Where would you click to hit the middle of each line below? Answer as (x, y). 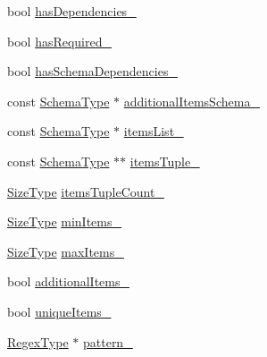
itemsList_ (154, 131)
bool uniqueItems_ (59, 311)
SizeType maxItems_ (66, 251)
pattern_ (108, 341)
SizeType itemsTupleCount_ (86, 191)
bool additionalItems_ (68, 281)
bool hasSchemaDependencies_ (92, 71)
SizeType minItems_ (65, 221)
